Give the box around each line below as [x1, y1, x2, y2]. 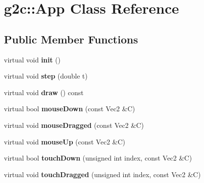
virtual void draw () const [4, 87, 84, 97]
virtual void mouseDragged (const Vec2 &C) [4, 120, 144, 130]
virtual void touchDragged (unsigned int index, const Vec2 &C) [4, 169, 201, 179]
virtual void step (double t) [4, 71, 88, 81]
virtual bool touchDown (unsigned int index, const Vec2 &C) [4, 153, 192, 163]
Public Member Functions [4, 31, 138, 46]
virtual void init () [4, 54, 61, 64]
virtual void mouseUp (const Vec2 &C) [4, 136, 126, 146]
